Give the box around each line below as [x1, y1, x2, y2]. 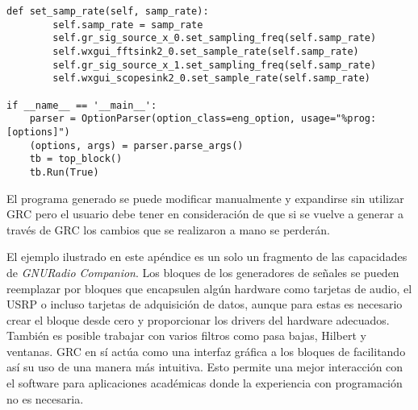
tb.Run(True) [29, 166, 99, 178]
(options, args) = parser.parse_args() [29, 139, 244, 151]
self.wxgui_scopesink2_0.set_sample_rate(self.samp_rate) [52, 72, 371, 85]
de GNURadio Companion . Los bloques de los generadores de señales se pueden [6, 263, 399, 280]
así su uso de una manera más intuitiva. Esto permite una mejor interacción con [6, 358, 403, 375]
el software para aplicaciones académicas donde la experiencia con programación [6, 375, 403, 391]
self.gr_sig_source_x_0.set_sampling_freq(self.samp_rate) [52, 32, 377, 44]
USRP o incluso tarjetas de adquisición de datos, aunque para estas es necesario [6, 296, 403, 313]
